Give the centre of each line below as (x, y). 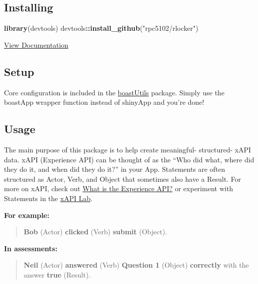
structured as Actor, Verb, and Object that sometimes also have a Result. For (123, 178)
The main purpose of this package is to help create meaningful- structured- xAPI (128, 149)
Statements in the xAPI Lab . (48, 198)
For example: (27, 215)
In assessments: (31, 248)
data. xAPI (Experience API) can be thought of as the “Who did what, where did (129, 159)
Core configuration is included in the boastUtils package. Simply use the (114, 92)
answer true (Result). (57, 274)
